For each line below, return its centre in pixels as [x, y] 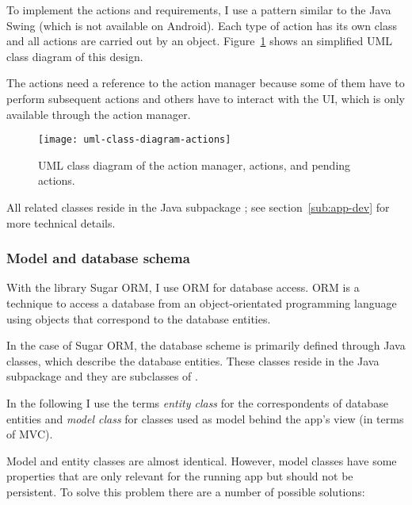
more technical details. [61, 222]
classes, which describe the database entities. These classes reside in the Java [193, 360]
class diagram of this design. [75, 56]
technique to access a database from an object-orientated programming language [202, 303]
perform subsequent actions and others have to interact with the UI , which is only [206, 98]
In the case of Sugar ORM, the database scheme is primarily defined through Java [206, 345]
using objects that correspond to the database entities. [139, 318]
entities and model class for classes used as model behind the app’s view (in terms [205, 418]
